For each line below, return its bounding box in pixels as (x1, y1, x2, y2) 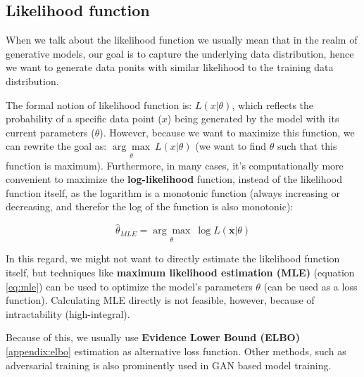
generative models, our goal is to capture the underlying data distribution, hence (6, 46, 354, 60)
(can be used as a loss (263, 279, 358, 293)
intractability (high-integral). (6, 306, 130, 321)
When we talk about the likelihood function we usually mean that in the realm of (6, 32, 358, 47)
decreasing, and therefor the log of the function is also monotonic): (6, 199, 294, 214)
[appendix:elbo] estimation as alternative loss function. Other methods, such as (6, 343, 346, 358)
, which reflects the (232, 97, 314, 112)
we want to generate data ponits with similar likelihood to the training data (6, 60, 334, 75)
